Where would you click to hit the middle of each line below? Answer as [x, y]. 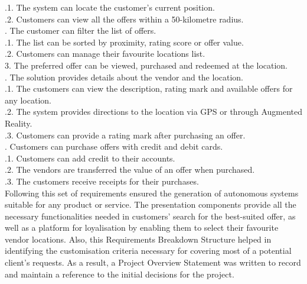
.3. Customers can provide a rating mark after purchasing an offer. [125, 135]
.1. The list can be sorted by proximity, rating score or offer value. [124, 42]
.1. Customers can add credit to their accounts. [90, 158]
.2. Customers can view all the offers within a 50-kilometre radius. [124, 19]
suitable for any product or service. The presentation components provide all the [151, 204]
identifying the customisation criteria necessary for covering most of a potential [148, 251]
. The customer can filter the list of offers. [81, 30]
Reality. [19, 123]
